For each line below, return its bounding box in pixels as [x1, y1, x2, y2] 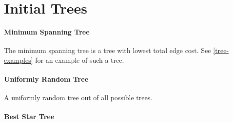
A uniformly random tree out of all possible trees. [4, 92, 153, 103]
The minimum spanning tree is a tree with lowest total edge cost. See [4, 45, 211, 55]
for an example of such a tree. [35, 54, 124, 65]
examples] [4, 54, 33, 65]
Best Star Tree [4, 111, 55, 122]
